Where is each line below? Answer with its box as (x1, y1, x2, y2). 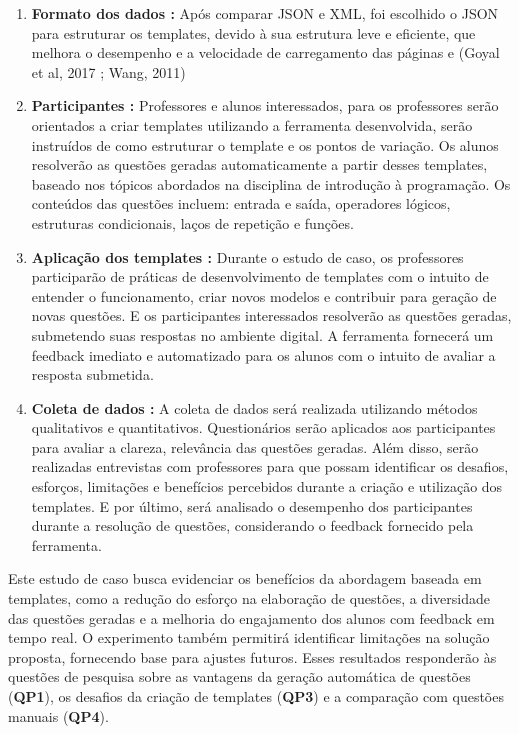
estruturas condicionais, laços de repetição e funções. (31, 212, 354, 233)
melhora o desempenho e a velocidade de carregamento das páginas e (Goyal (31, 42, 500, 63)
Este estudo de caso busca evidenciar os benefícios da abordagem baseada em (8, 568, 482, 589)
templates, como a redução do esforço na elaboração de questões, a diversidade (8, 588, 490, 609)
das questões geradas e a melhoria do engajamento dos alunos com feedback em (8, 607, 495, 628)
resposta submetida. (31, 364, 154, 385)
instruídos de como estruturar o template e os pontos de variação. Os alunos (31, 134, 499, 155)
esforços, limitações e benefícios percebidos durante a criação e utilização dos (31, 476, 503, 497)
